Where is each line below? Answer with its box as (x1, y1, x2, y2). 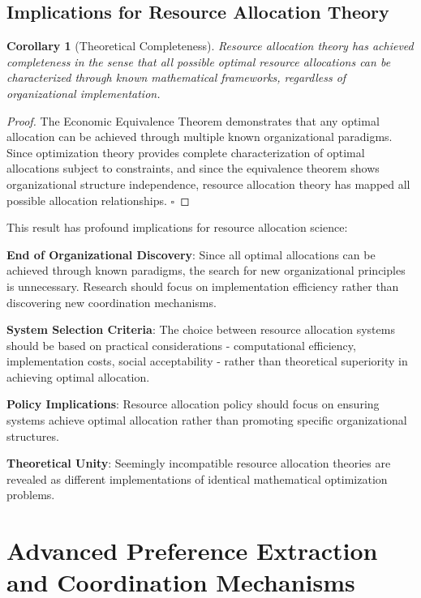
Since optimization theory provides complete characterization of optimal (6, 143, 365, 160)
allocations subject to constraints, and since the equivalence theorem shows (6, 160, 380, 177)
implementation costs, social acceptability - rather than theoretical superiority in (6, 352, 408, 369)
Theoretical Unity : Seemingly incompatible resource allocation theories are (6, 455, 391, 472)
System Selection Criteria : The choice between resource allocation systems (6, 321, 395, 338)
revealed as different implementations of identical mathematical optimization (6, 470, 388, 487)
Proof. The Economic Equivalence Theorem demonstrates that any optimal (6, 112, 380, 129)
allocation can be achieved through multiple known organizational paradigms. (6, 128, 393, 145)
